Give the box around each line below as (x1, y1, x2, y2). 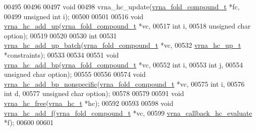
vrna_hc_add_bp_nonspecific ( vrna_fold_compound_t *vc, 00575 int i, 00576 (4, 78, 245, 89)
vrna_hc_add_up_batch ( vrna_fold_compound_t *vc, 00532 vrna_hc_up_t (4, 40, 241, 50)
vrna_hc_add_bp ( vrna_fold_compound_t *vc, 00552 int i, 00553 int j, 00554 (4, 59, 243, 69)
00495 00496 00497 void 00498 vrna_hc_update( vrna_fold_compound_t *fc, (4, 1, 240, 11)
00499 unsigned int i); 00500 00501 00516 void (4, 11, 144, 21)
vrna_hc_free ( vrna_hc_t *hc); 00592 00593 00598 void (4, 98, 173, 108)
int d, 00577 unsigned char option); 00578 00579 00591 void (4, 88, 184, 98)
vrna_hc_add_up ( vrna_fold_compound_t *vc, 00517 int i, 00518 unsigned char (4, 21, 251, 31)
